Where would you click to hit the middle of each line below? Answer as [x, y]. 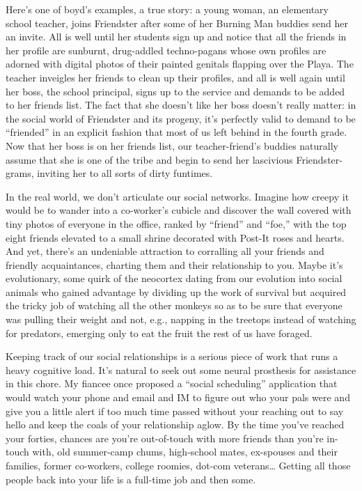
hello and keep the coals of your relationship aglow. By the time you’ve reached [175, 424]
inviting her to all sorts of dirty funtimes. [125, 173]
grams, [20, 173]
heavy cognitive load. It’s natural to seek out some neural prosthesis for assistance [181, 369]
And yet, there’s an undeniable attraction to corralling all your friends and [165, 251]
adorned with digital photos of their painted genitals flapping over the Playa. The [180, 64]
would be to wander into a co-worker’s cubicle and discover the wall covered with [179, 210]
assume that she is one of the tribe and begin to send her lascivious [149, 159]
